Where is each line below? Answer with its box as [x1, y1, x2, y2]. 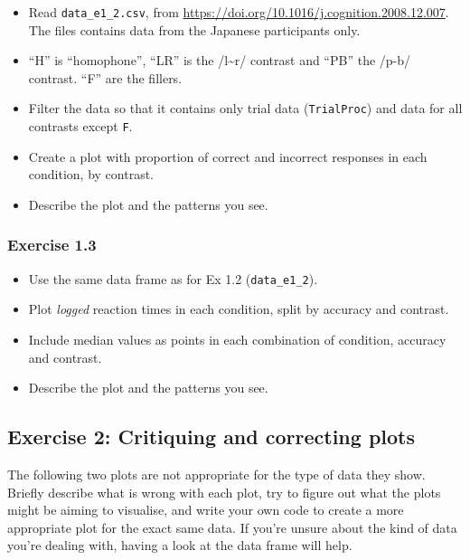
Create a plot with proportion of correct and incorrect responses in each [28, 147, 428, 166]
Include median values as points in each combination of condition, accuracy [28, 330, 446, 348]
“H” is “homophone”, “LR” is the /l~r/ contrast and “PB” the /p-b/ [28, 51, 411, 70]
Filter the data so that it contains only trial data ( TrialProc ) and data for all [28, 99, 463, 118]
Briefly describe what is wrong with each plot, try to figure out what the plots [7, 482, 441, 501]
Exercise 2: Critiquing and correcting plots [7, 422, 415, 451]
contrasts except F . [28, 117, 133, 136]
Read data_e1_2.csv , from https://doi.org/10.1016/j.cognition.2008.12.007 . [28, 3, 449, 21]
